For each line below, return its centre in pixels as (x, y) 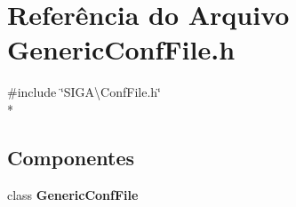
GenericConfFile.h (121, 49)
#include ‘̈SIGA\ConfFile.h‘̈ (84, 92)
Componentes (71, 157)
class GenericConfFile (73, 194)
